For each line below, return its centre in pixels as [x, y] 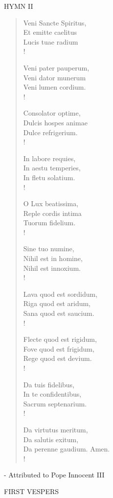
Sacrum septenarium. [55, 403]
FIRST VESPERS [32, 491]
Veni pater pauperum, [56, 67]
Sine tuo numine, [49, 249]
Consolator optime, [52, 113]
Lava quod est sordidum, [60, 294]
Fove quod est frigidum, [59, 348]
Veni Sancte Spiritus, [55, 22]
